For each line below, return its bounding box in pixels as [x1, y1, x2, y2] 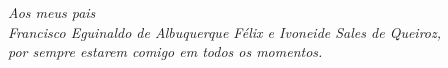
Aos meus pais [8, 2, 96, 22]
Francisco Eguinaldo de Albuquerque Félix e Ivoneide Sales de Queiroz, [8, 21, 442, 42]
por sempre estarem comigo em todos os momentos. [8, 41, 323, 62]
